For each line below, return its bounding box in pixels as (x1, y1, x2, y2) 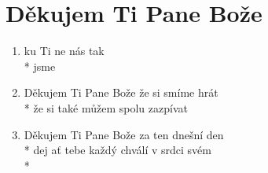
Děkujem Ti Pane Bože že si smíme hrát (24, 84, 218, 101)
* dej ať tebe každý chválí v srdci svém (24, 142, 211, 158)
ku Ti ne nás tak (24, 42, 105, 59)
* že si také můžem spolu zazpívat (24, 99, 188, 116)
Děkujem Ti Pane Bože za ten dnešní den (24, 126, 224, 142)
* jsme (24, 57, 56, 74)
